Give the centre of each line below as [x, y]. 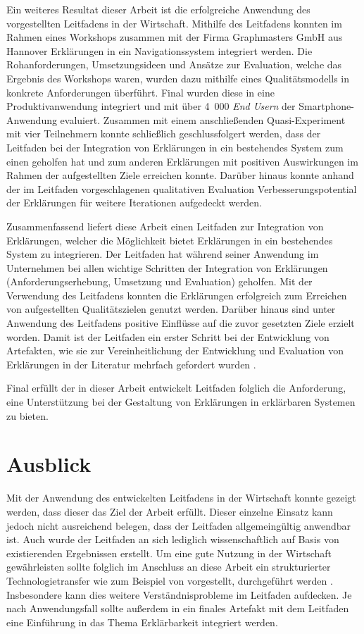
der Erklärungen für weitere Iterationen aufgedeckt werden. [134, 203]
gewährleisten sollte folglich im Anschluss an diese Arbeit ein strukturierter [169, 567]
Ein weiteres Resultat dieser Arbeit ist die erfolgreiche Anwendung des [158, 9]
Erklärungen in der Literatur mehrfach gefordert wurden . [131, 364]
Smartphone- [326, 106]
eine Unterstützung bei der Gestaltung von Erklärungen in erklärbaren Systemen [181, 402]
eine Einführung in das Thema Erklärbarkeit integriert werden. [142, 622]
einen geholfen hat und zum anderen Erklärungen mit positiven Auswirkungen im [182, 161]
